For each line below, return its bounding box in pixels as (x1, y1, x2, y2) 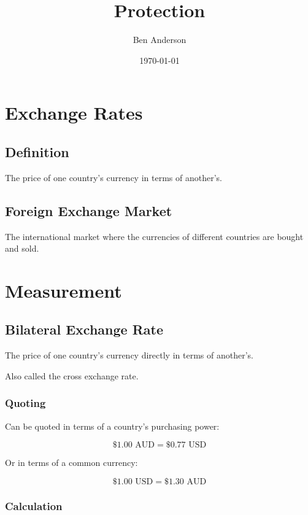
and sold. (5, 242, 39, 255)
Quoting (5, 395, 46, 411)
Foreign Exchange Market (5, 201, 172, 220)
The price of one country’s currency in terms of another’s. (5, 171, 222, 184)
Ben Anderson (133, 33, 187, 46)
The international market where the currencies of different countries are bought (5, 230, 304, 242)
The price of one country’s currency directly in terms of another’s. (5, 349, 253, 362)
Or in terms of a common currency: (5, 456, 138, 469)
